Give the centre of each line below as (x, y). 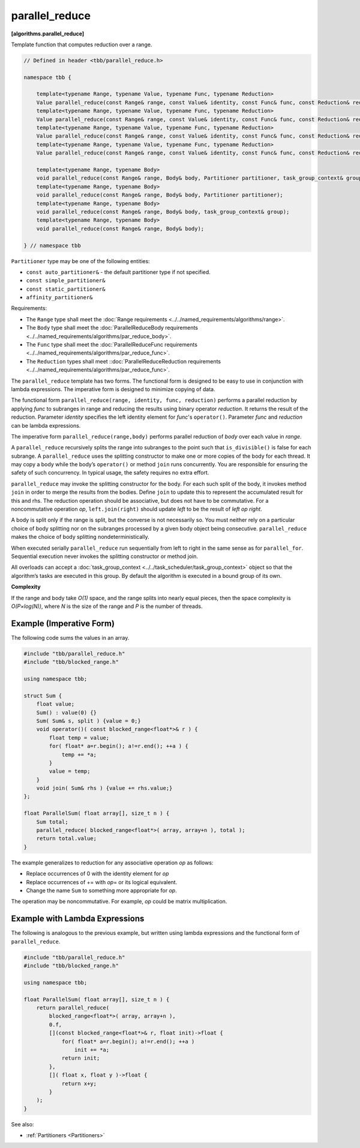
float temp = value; (79, 738)
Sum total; (52, 822)
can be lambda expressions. (46, 425)
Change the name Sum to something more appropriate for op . (101, 890)
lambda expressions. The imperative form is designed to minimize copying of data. (113, 389)
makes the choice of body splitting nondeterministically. (80, 537)
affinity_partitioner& (59, 298)
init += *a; (92, 1049)
